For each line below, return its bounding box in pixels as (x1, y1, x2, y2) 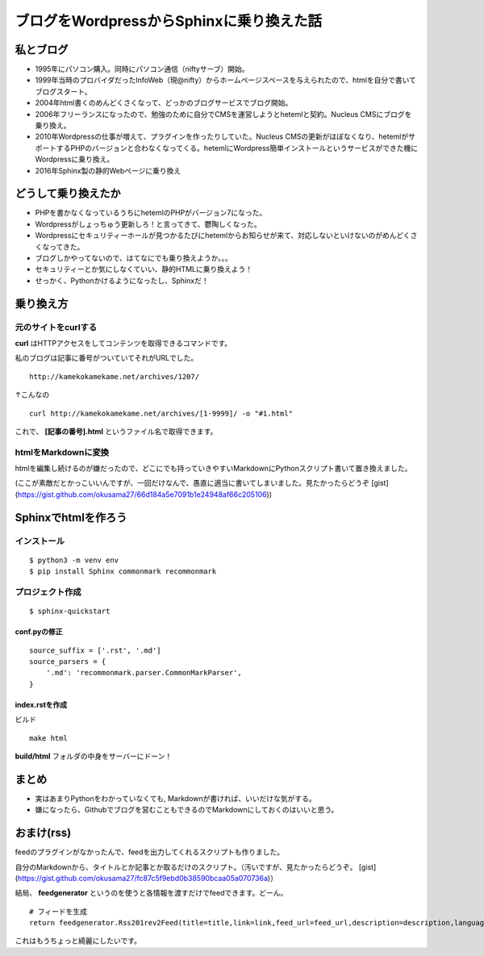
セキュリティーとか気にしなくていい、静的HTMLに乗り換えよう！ (35, 265, 253, 274)
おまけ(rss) (15, 826, 72, 840)
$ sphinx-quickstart (29, 607, 111, 616)
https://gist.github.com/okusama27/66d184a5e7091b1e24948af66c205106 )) (17, 489, 273, 499)
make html (29, 733, 68, 742)
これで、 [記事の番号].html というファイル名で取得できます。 (15, 426, 218, 436)
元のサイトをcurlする (15, 321, 98, 332)
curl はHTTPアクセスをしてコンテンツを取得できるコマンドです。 (15, 338, 232, 348)
